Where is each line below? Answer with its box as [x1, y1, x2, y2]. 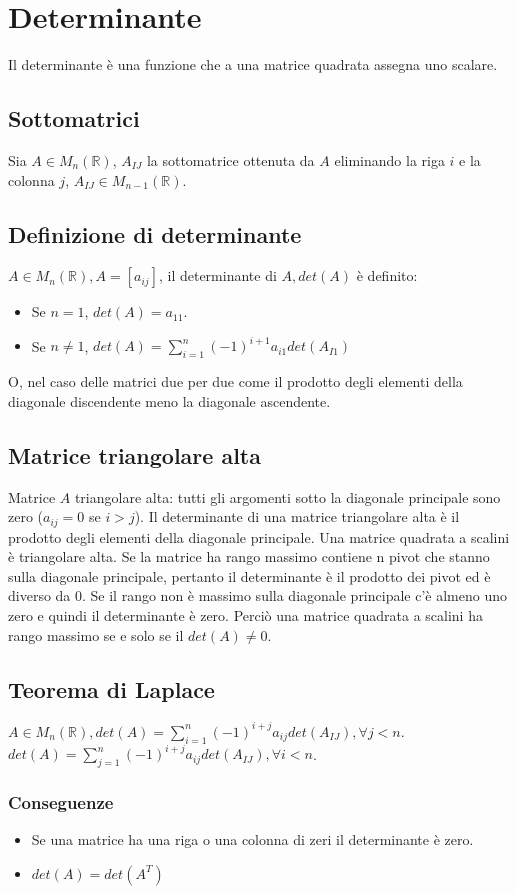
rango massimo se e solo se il [8, 624, 184, 645]
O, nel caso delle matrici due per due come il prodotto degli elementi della [8, 371, 463, 392]
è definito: [356, 265, 418, 286]
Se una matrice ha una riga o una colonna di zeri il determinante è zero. [31, 829, 474, 850]
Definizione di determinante [8, 218, 302, 249]
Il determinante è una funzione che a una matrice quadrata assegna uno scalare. [8, 54, 498, 75]
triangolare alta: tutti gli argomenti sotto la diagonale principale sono [74, 486, 501, 507]
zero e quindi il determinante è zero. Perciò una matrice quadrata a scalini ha [8, 605, 483, 626]
